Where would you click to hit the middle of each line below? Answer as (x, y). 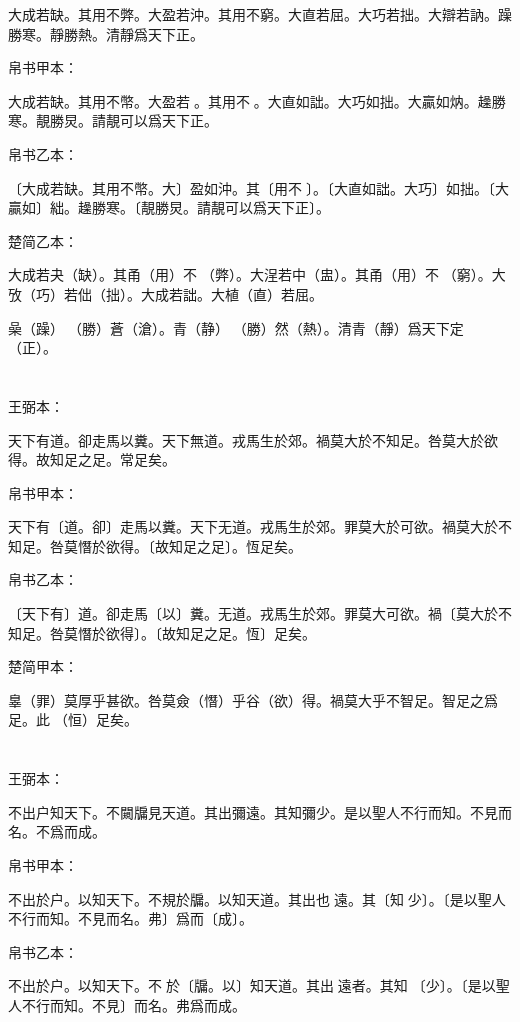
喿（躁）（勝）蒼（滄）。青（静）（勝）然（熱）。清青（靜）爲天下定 (236, 327)
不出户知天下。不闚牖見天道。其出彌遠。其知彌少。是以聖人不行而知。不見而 (260, 811)
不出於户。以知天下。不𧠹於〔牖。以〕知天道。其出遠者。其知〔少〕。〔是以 (252, 985)
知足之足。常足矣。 (112, 459)
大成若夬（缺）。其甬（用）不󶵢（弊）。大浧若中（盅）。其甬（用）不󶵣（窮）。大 (257, 274)
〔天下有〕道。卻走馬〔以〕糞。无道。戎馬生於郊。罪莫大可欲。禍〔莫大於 (253, 613)
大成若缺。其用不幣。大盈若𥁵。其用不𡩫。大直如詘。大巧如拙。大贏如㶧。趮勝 (257, 100)
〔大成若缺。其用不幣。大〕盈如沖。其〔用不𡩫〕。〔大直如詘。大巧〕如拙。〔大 (258, 187)
